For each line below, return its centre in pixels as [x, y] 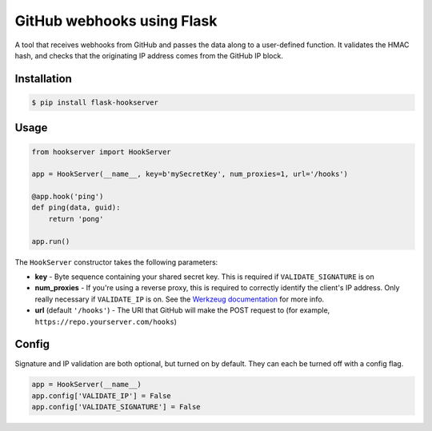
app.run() [51, 241]
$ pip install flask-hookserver [95, 102]
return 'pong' [76, 219]
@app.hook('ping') [68, 197]
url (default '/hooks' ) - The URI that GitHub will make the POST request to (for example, [182, 310]
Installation [43, 79]
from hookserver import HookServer [101, 152]
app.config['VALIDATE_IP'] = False [101, 395]
